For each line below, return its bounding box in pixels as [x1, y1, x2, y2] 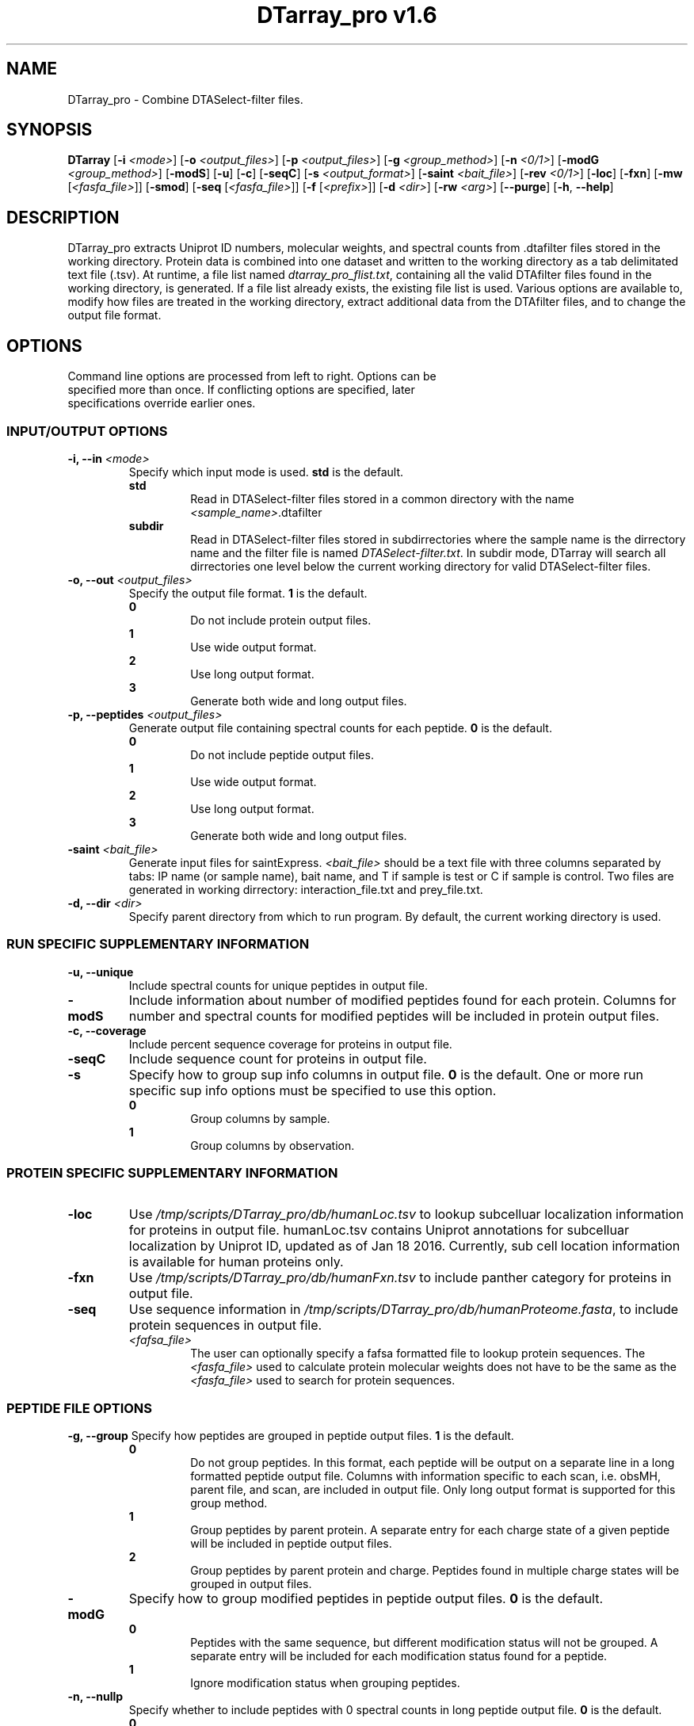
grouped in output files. [190, 1577, 312, 1591]
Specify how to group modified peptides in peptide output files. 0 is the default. [128, 1590, 604, 1607]
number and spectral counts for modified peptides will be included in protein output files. [128, 1007, 660, 1024]
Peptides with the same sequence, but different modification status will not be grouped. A [190, 1636, 658, 1650]
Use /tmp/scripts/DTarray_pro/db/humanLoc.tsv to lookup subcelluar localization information [128, 1206, 684, 1223]
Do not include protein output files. [190, 613, 372, 627]
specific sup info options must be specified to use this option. [128, 1082, 497, 1098]
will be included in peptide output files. [190, 1537, 392, 1551]
